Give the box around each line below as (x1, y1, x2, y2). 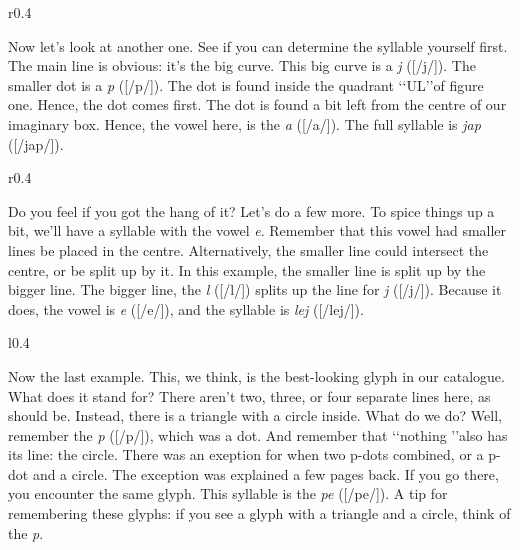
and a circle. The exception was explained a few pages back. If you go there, (32, 463, 499, 484)
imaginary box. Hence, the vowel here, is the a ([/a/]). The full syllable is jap (8, 113, 481, 134)
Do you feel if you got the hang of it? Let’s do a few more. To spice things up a (8, 200, 495, 221)
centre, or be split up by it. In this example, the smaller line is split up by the (8, 259, 486, 280)
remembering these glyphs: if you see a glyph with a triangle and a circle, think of (8, 503, 511, 524)
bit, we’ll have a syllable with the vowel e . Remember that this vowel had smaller (8, 220, 507, 241)
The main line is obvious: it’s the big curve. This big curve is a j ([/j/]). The (8, 55, 476, 76)
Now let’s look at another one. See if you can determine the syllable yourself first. (8, 35, 508, 56)
